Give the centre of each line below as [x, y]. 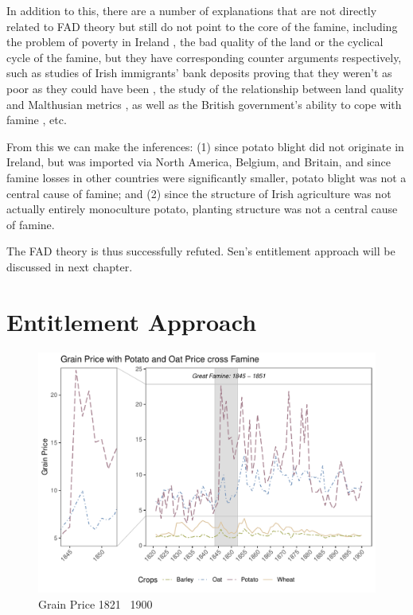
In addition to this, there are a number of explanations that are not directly [192, 10]
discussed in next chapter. [70, 266]
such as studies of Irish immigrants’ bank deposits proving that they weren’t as [199, 73]
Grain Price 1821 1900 [95, 603]
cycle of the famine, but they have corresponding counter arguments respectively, [204, 57]
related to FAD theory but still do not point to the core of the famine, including [202, 26]
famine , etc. [37, 120]
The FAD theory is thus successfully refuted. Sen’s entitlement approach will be [201, 251]
